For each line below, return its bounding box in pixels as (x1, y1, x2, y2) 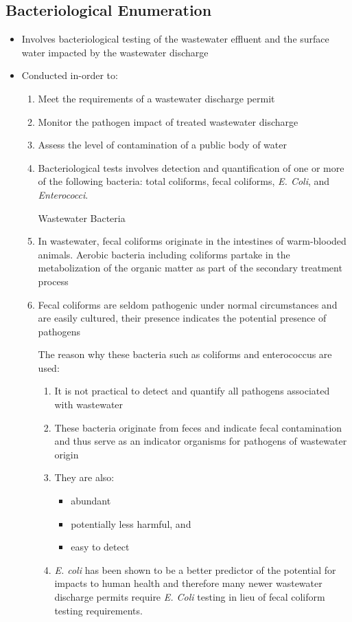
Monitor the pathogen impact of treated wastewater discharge (38, 114, 298, 129)
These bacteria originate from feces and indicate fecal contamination (54, 420, 342, 434)
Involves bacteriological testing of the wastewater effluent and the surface (21, 32, 329, 46)
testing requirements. (54, 603, 143, 617)
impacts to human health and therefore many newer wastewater (54, 576, 322, 590)
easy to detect (71, 540, 130, 554)
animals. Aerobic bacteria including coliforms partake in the (38, 247, 290, 261)
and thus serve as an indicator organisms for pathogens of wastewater (54, 434, 347, 448)
